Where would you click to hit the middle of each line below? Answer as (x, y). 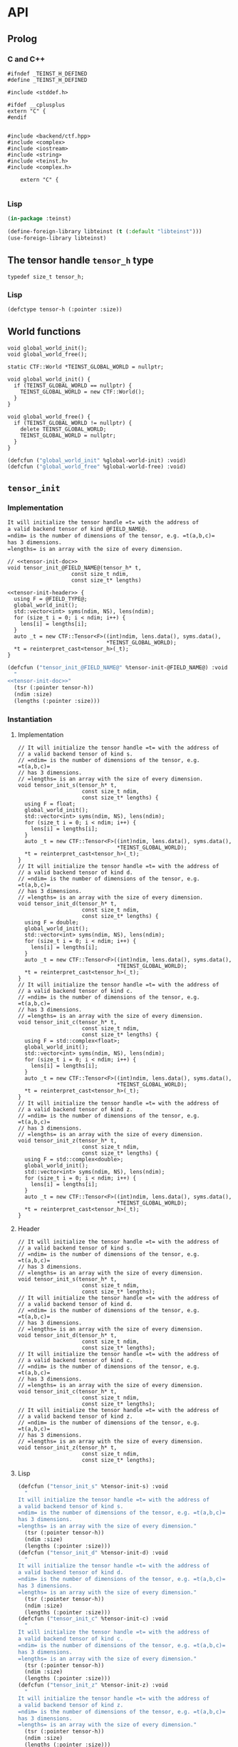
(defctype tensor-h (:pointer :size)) (65, 309)
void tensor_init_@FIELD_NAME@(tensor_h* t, (74, 568)
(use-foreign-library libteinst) (57, 238)
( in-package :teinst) (40, 219)
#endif (17, 117)
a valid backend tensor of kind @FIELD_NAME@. (78, 529)
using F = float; (50, 804)
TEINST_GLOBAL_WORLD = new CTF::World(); (82, 392)
